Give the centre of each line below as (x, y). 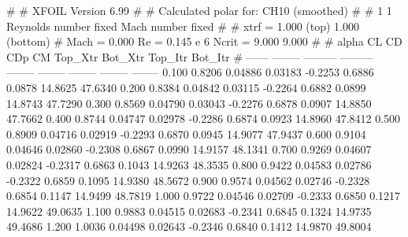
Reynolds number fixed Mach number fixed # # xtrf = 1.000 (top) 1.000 (183, 26)
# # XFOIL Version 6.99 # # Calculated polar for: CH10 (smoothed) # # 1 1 (199, 10)
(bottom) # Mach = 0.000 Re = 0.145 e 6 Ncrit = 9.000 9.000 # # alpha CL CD (204, 41)
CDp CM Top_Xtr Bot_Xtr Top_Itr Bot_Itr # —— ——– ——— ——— (190, 56)
